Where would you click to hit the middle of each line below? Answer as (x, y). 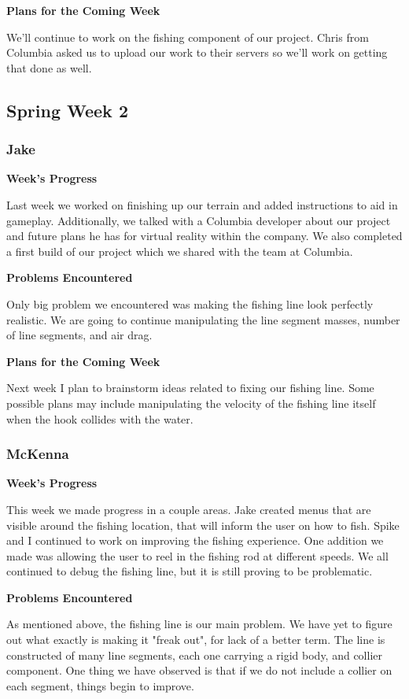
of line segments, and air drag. (79, 335)
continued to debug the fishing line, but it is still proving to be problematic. (190, 571)
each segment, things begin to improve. (100, 685)
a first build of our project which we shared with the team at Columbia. (180, 251)
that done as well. (49, 67)
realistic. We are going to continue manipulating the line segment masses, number (203, 319)
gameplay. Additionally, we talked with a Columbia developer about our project (199, 220)
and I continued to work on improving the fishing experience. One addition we (195, 540)
